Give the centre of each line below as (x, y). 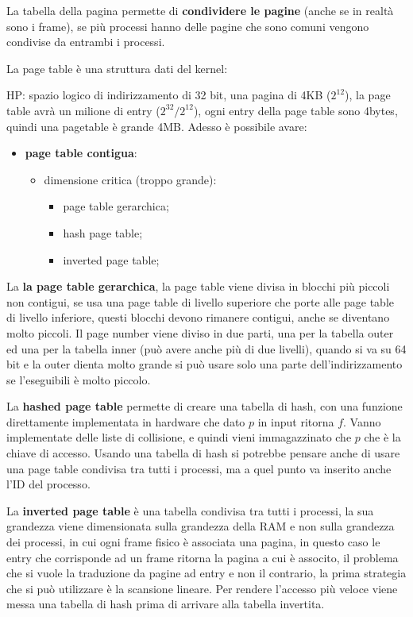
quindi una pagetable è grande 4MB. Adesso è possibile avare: (157, 126)
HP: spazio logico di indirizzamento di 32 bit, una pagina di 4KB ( (169, 95)
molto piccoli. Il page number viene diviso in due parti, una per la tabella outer (200, 332)
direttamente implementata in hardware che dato (126, 421)
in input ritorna (296, 421)
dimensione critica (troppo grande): (130, 179)
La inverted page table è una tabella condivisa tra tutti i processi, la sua (190, 510)
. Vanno (362, 421)
